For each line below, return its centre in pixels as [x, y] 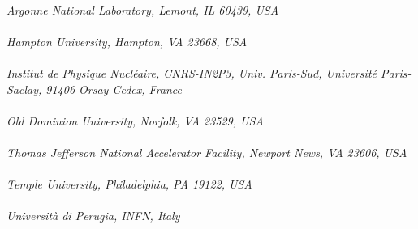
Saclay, [24, 89]
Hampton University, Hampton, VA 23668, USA [127, 41]
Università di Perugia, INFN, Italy [93, 216]
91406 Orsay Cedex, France [114, 89]
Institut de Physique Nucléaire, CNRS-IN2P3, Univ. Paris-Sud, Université [192, 72]
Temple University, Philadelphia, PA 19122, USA [129, 184]
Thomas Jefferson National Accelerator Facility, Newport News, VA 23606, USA [207, 152]
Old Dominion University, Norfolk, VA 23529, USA [135, 120]
